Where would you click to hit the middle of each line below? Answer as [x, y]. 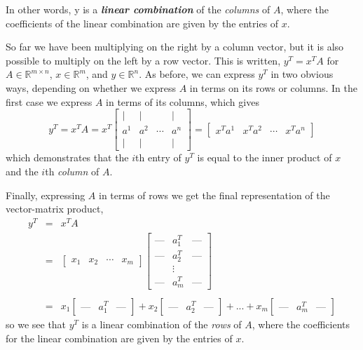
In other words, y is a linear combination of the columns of [138, 9]
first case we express [49, 101]
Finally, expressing [46, 195]
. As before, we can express [197, 74]
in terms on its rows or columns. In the [273, 87]
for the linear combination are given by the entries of [119, 338]
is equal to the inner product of [265, 157]
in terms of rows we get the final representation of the [214, 195]
